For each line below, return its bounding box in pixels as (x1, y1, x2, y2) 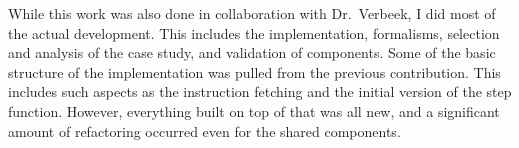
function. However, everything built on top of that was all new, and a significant (8, 100, 500, 121)
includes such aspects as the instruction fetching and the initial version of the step (8, 81, 512, 102)
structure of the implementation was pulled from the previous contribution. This (8, 61, 501, 82)
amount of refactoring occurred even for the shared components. (8, 120, 401, 141)
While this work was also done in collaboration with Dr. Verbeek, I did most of (8, 3, 496, 23)
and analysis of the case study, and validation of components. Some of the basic (8, 42, 496, 63)
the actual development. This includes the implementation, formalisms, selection (8, 22, 500, 43)
